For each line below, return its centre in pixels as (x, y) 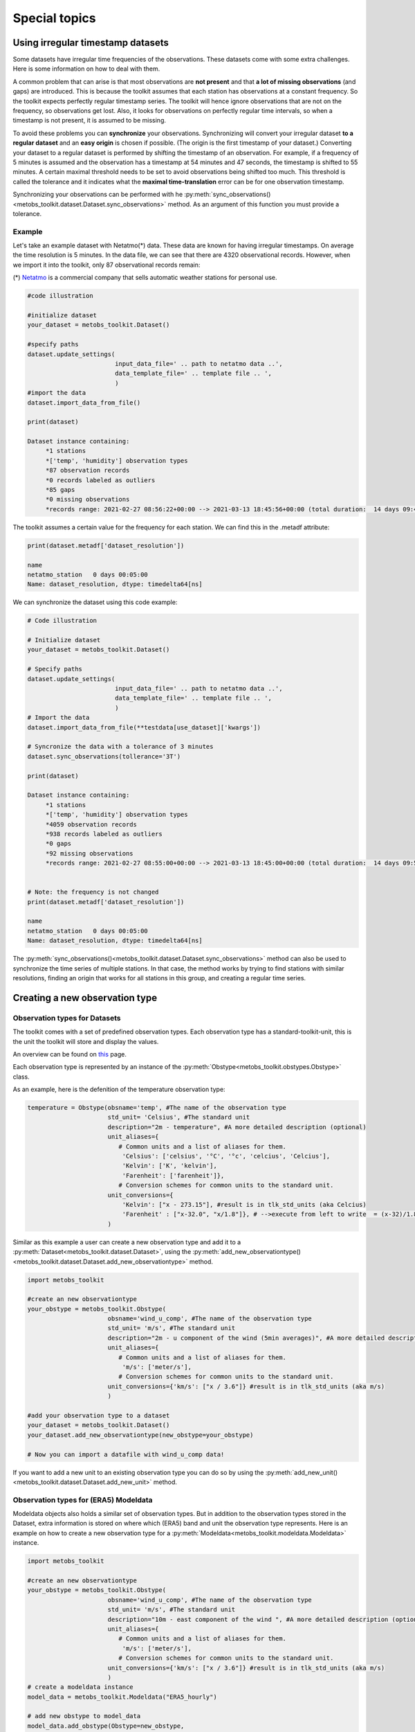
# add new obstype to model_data (84, 1716)
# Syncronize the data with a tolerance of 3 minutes (120, 747)
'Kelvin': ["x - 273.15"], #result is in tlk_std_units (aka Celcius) (244, 1204)
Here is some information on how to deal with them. (86, 69)
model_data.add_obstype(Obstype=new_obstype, (106, 1726)
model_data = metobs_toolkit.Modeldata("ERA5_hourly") (122, 1697)
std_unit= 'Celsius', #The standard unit (179, 1117)
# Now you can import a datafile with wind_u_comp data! (126, 1454)
